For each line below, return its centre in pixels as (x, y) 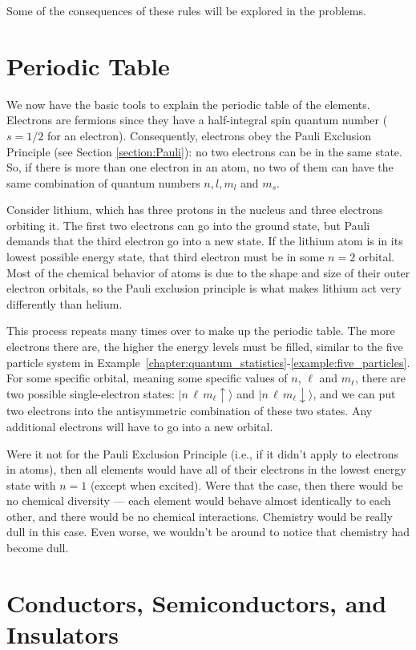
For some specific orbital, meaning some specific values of (147, 378)
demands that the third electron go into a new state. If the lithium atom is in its (205, 241)
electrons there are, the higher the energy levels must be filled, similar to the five (205, 347)
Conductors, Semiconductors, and (197, 602)
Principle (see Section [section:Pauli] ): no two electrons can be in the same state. (204, 151)
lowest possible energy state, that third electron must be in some (166, 257)
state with (31, 484)
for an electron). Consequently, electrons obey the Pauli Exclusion (209, 135)
